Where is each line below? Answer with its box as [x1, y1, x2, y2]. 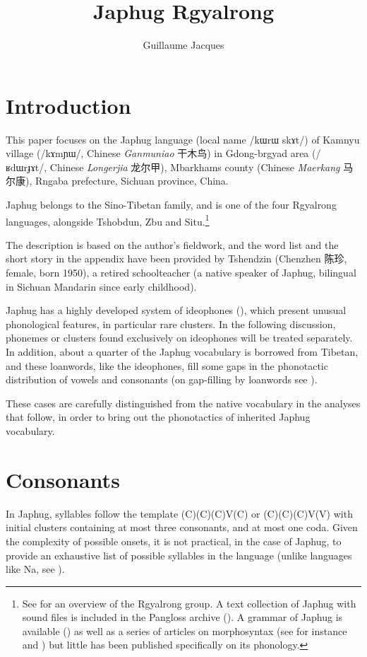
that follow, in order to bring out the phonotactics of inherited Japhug [6, 409, 311, 424]
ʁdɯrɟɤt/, [6, 159, 47, 174]
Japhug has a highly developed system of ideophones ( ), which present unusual [6, 303, 347, 318]
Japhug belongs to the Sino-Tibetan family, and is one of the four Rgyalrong [6, 197, 337, 212]
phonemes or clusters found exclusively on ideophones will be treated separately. [6, 330, 353, 345]
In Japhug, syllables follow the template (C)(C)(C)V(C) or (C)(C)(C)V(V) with [6, 506, 353, 521]
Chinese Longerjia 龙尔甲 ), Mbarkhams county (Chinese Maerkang [49, 159, 340, 174]
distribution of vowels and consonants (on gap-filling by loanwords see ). [6, 372, 318, 387]
